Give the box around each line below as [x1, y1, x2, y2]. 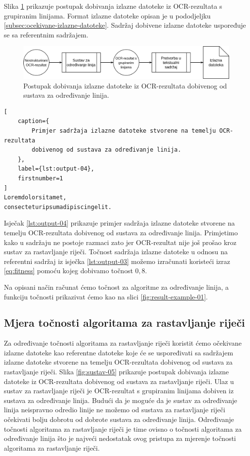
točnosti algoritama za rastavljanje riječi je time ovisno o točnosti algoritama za [4, 423, 242, 434]
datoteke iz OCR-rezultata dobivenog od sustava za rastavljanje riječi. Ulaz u [4, 376, 234, 386]
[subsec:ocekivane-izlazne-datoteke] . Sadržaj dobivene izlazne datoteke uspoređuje [4, 20, 246, 30]
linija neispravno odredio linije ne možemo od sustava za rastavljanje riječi [4, 404, 225, 415]
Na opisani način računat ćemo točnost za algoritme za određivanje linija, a [4, 281, 229, 292]
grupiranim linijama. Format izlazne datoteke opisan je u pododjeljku [4, 10, 211, 20]
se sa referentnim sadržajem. [4, 29, 88, 39]
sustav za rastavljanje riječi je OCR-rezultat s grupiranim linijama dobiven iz [4, 386, 234, 396]
